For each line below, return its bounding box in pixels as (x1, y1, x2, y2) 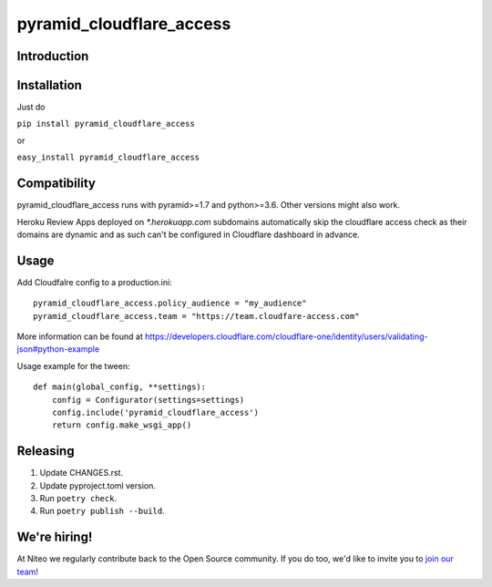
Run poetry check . (39, 493, 118, 504)
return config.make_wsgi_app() (51, 420, 192, 430)
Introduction (16, 48, 89, 64)
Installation (16, 77, 82, 93)
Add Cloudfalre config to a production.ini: (16, 276, 172, 287)
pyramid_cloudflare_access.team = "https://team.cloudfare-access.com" (33, 311, 360, 321)
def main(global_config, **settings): (33, 382, 207, 392)
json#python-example (16, 344, 100, 355)
